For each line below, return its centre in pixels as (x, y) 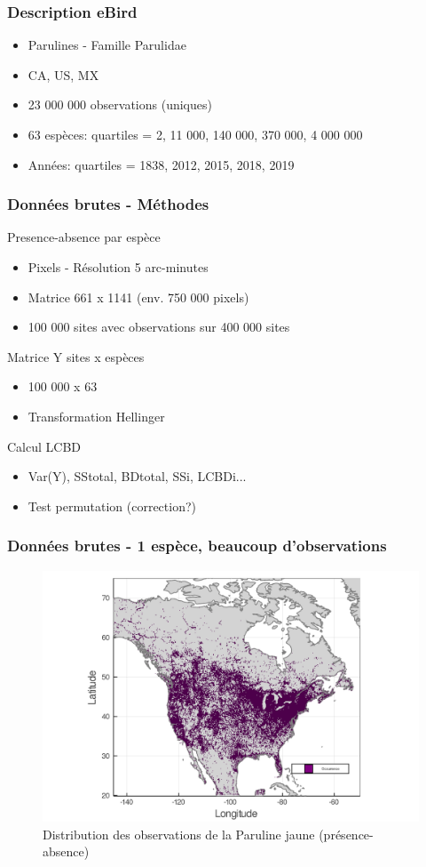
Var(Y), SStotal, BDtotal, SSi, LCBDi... (137, 476)
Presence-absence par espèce (84, 237)
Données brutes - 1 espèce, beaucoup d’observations (197, 546)
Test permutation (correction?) (112, 506)
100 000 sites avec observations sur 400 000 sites (159, 327)
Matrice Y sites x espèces (76, 356)
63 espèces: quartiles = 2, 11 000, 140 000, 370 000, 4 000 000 (195, 134)
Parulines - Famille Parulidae (107, 45)
